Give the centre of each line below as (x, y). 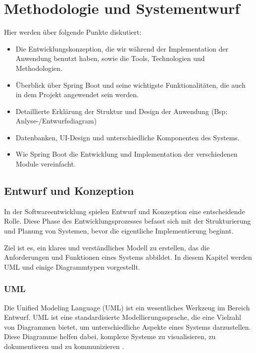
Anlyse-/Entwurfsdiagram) (56, 121)
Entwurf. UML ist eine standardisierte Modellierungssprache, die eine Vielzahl (123, 317)
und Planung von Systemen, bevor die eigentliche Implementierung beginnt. (119, 231)
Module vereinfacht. (46, 164)
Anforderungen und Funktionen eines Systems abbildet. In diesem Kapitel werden (128, 257)
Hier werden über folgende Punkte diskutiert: (73, 32)
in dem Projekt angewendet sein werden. (77, 94)
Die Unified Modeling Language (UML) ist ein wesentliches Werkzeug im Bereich (127, 307)
